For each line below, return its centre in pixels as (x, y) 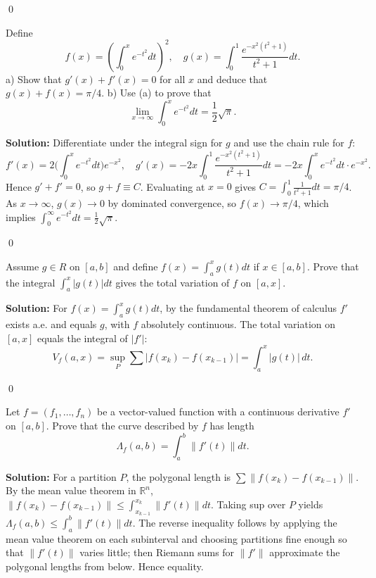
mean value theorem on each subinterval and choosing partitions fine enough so (176, 538)
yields (311, 504)
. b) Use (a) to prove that (156, 93)
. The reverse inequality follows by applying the (235, 522)
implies (21, 216)
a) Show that (34, 78)
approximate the (305, 552)
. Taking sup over (248, 504)
